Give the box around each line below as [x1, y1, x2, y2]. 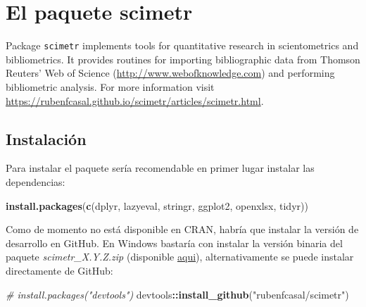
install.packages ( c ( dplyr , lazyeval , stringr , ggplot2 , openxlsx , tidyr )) [6, 198, 308, 213]
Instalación [6, 127, 87, 149]
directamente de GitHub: [6, 263, 113, 277]
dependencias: [6, 174, 65, 189]
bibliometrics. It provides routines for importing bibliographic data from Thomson [6, 51, 360, 66]
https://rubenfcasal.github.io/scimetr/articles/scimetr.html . [6, 93, 264, 108]
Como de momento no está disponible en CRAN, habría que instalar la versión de [6, 222, 359, 237]
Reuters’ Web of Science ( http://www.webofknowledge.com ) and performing [6, 65, 335, 80]
